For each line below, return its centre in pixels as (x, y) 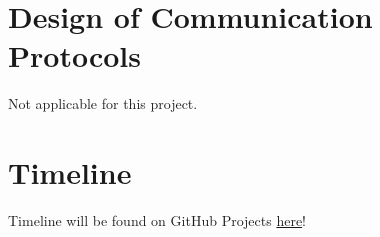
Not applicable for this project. (103, 103)
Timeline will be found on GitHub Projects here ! (157, 220)
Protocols (74, 55)
